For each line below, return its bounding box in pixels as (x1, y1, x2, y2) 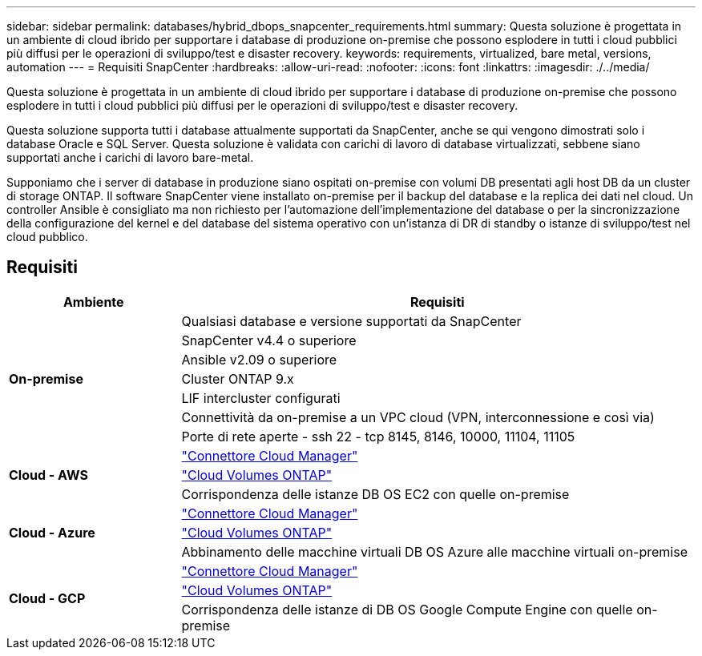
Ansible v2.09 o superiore (181, 351, 337, 368)
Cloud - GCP (9, 590, 86, 606)
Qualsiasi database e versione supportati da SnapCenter (181, 312, 522, 329)
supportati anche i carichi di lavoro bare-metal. (6, 151, 254, 164)
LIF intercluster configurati (181, 389, 341, 406)
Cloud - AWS (9, 466, 88, 483)
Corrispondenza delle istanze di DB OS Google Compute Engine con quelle (181, 601, 633, 618)
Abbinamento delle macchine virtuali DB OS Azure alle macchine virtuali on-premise (181, 543, 688, 560)
